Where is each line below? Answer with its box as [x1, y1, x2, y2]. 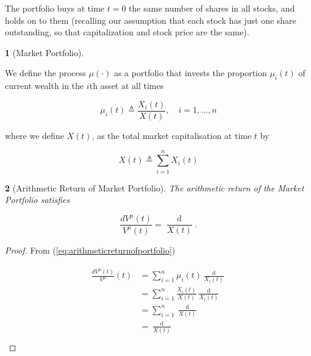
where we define [5, 129, 64, 141]
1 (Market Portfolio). [5, 46, 84, 59]
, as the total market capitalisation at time [91, 129, 252, 141]
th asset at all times [89, 79, 164, 92]
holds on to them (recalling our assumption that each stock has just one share [5, 13, 296, 26]
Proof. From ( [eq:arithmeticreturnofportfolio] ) [5, 243, 176, 256]
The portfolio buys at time [5, 2, 105, 14]
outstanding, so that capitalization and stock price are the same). [5, 26, 249, 38]
